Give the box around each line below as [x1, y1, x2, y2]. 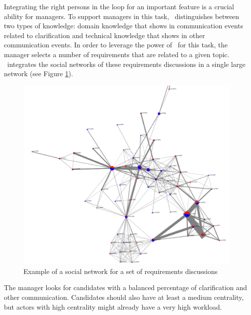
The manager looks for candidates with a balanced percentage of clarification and [4, 282, 247, 293]
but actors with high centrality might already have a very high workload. [4, 301, 222, 312]
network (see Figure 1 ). [4, 68, 73, 79]
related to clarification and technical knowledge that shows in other [4, 30, 205, 40]
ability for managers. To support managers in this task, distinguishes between [4, 11, 239, 21]
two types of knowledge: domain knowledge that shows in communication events [4, 21, 243, 31]
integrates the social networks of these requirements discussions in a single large [7, 59, 246, 69]
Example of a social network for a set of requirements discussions [23, 266, 218, 276]
